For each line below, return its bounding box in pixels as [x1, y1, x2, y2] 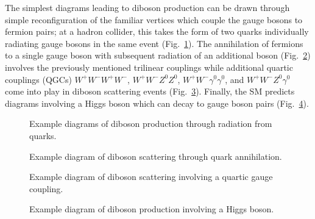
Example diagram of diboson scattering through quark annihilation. [29, 149, 282, 162]
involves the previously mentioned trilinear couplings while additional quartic [5, 60, 293, 73]
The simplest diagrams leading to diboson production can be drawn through [5, 1, 290, 13]
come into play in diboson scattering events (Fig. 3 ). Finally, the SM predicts [5, 85, 295, 98]
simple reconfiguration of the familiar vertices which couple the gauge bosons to [5, 13, 303, 26]
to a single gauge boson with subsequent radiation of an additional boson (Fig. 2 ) [5, 49, 311, 62]
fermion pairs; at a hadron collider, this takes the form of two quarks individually [5, 25, 309, 38]
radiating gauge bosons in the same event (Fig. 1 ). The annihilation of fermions [5, 37, 303, 49]
